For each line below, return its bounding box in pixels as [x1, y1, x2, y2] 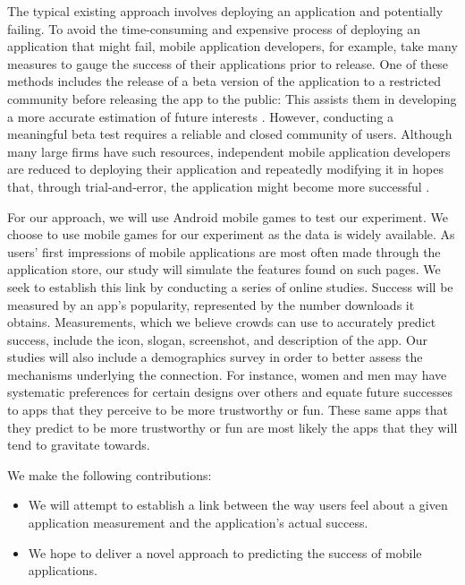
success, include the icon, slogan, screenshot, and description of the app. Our [7, 330, 428, 348]
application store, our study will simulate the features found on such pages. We [7, 260, 441, 279]
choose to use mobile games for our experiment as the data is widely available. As [7, 225, 455, 244]
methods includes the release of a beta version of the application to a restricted [7, 72, 442, 90]
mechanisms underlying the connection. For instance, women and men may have [7, 365, 447, 383]
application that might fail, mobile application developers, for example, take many [7, 37, 458, 56]
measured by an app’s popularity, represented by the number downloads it [7, 295, 415, 314]
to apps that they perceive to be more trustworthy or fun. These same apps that [7, 400, 448, 419]
